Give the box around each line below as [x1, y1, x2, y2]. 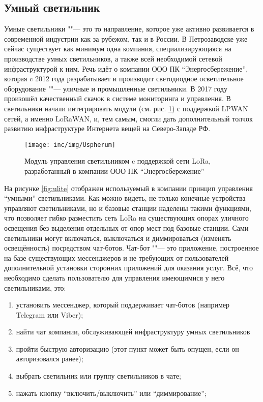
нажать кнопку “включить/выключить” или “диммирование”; [16, 387, 207, 398]
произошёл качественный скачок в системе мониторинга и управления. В [4, 93, 231, 104]
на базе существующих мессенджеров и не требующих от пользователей [4, 252, 229, 263]
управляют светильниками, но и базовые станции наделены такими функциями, [4, 202, 251, 213]
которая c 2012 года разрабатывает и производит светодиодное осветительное [4, 73, 244, 84]
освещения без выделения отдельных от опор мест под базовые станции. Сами [4, 222, 249, 233]
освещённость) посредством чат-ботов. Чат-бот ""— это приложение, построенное [4, 242, 259, 253]
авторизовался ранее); [16, 353, 83, 364]
